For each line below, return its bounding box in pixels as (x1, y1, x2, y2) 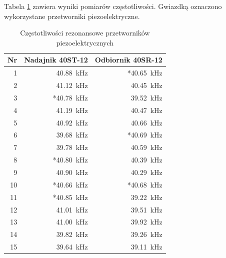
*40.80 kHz (52, 154, 88, 165)
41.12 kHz (56, 80, 88, 90)
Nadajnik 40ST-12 (24, 54, 88, 65)
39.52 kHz (130, 92, 162, 102)
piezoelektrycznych (56, 37, 114, 47)
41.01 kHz (56, 204, 88, 214)
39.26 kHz (130, 229, 162, 239)
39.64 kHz (56, 241, 88, 252)
